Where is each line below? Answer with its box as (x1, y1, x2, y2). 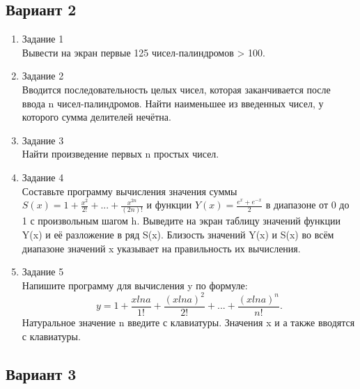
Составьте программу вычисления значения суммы (22, 183, 237, 198)
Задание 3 (22, 132, 64, 147)
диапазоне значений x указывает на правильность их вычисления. (22, 241, 301, 255)
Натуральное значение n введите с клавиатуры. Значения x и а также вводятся (22, 314, 355, 329)
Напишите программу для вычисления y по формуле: (22, 277, 248, 292)
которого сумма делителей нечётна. (22, 109, 171, 124)
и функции (146, 197, 192, 212)
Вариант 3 (6, 363, 77, 384)
